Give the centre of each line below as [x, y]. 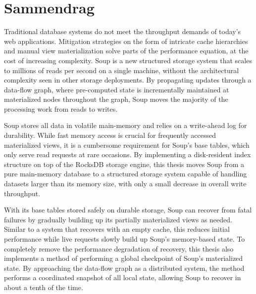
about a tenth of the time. [44, 287]
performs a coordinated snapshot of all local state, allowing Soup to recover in [123, 277]
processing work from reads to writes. [61, 108]
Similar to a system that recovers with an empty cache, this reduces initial [117, 229]
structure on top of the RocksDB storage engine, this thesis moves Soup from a [124, 164]
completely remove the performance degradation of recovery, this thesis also [119, 248]
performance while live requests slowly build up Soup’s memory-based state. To [125, 239]
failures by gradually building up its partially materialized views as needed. [118, 219]
